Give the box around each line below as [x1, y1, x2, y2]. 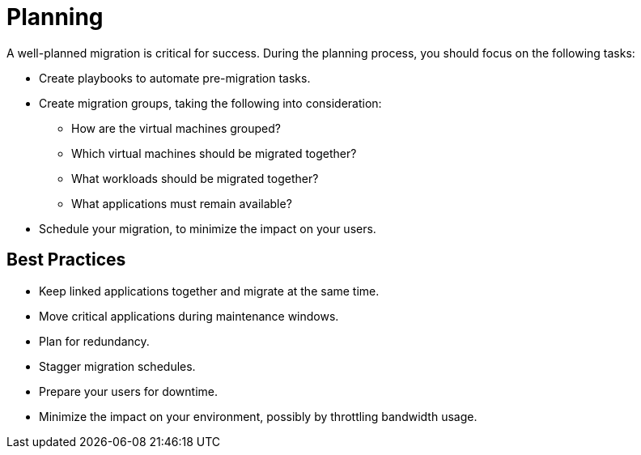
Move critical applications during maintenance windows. [39, 308, 339, 323]
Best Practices [6, 249, 126, 270]
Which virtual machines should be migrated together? [71, 146, 357, 160]
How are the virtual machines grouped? [71, 121, 282, 135]
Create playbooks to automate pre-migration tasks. [39, 70, 311, 85]
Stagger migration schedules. [39, 359, 196, 373]
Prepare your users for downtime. [39, 384, 218, 398]
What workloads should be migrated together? [71, 171, 319, 185]
